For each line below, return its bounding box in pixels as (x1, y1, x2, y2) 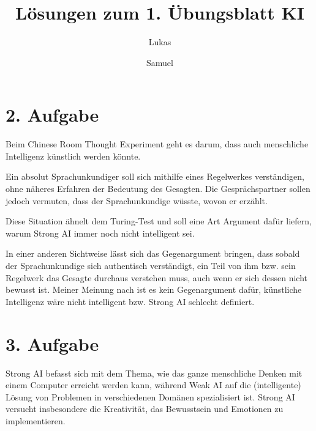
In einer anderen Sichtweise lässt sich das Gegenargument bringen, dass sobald (6, 247, 300, 260)
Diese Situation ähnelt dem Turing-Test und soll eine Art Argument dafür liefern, (6, 215, 312, 227)
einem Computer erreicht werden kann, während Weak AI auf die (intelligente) (6, 378, 301, 391)
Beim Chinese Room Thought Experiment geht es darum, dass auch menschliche (6, 138, 309, 150)
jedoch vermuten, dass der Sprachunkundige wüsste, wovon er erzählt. (6, 194, 268, 207)
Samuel (146, 56, 173, 68)
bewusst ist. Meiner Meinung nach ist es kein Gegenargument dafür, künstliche (6, 283, 302, 296)
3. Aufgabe (6, 331, 99, 356)
